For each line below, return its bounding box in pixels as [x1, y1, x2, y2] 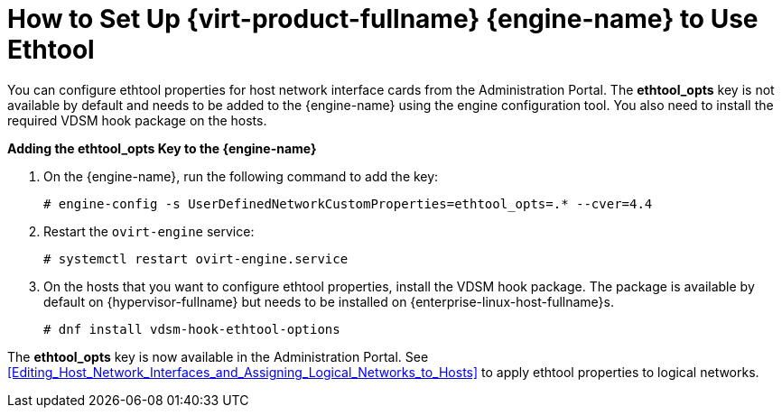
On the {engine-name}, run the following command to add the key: [43, 168, 439, 184]
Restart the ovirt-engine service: [43, 223, 255, 239]
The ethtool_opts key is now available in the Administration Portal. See [7, 348, 429, 364]
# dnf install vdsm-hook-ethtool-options [43, 321, 340, 337]
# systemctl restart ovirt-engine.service [43, 251, 349, 266]
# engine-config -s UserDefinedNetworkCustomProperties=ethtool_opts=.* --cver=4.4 [43, 196, 653, 211]
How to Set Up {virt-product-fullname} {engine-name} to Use [7, 4, 759, 34]
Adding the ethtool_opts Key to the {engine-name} [7, 140, 317, 156]
